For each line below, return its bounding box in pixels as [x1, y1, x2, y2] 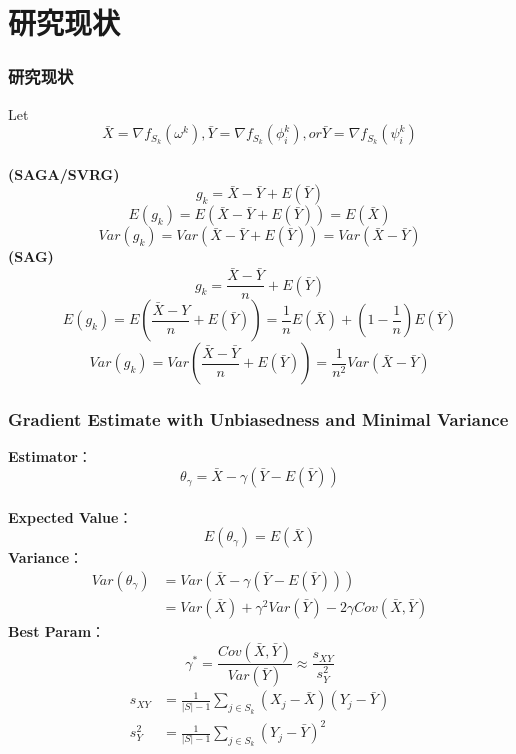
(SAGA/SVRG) [8, 163, 120, 184]
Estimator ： [8, 446, 92, 467]
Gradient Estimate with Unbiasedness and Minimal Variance [8, 407, 509, 432]
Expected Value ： [8, 506, 133, 527]
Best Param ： [8, 620, 106, 641]
